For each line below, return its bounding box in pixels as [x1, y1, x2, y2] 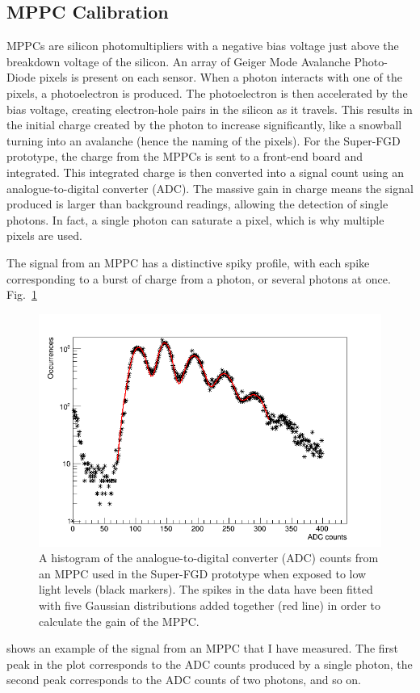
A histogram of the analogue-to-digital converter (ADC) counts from [39, 549, 379, 566]
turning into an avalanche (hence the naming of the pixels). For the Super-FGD [6, 132, 401, 149]
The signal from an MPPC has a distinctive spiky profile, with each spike [6, 254, 370, 271]
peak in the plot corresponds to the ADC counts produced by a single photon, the [6, 655, 413, 672]
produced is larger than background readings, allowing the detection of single [6, 195, 388, 212]
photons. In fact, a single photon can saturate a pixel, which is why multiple [6, 211, 384, 228]
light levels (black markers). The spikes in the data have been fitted [39, 581, 373, 598]
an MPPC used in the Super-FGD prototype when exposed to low [39, 565, 367, 582]
